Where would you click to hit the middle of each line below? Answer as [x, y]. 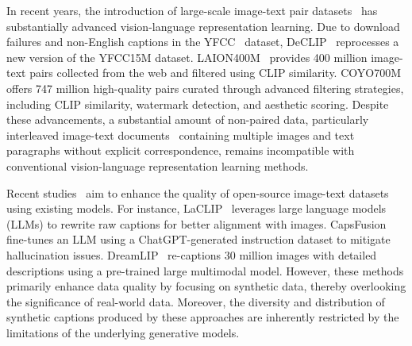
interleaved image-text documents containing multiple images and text [181, 135]
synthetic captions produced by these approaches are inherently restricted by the [203, 317]
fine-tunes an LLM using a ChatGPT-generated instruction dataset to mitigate [198, 239]
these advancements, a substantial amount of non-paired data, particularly [188, 119]
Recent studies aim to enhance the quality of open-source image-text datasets [198, 192]
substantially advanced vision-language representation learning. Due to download [203, 26]
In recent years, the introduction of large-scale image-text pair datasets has [192, 10]
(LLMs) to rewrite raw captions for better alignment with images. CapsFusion [196, 223]
